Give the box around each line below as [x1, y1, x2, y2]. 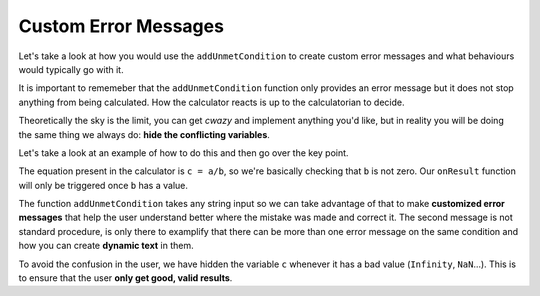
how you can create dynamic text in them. [18, 240, 194, 252]
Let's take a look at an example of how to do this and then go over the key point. [18, 146, 349, 159]
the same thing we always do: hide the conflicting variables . [18, 128, 270, 140]
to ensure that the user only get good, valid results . [18, 272, 233, 284]
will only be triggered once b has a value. [18, 179, 189, 191]
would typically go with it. [18, 63, 124, 75]
